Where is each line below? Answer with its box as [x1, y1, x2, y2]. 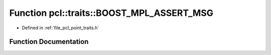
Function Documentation [9, 38, 89, 46]
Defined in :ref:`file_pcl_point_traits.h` [22, 25, 99, 31]
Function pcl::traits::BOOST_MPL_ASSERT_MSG [9, 7, 213, 18]
